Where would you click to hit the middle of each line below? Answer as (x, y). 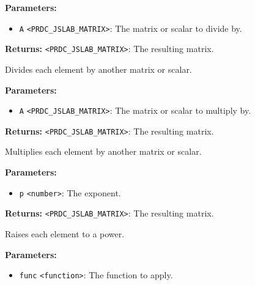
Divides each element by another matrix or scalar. (98, 69)
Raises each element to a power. (65, 233)
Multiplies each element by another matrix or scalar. (103, 151)
